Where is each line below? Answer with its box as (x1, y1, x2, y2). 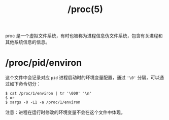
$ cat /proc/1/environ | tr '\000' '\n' (5, 91, 92, 96)
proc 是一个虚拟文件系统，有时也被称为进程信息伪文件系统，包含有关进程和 (5, 33, 163, 39)
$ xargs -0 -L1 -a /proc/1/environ (5, 100, 81, 105)
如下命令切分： (9, 81, 41, 87)
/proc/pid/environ (5, 57, 82, 69)
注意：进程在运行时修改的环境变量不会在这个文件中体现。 (5, 109, 125, 115)
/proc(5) (67, 4, 103, 15)
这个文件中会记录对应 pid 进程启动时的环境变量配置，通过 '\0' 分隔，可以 (5, 74, 160, 81)
